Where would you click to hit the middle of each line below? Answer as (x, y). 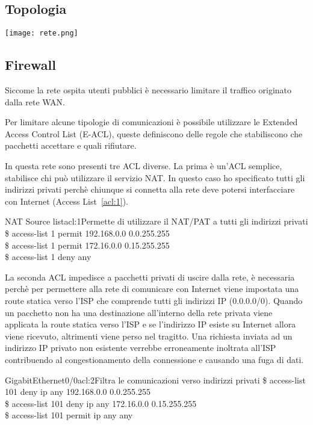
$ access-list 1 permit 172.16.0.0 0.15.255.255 (87, 245)
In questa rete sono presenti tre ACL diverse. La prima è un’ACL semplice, (144, 166)
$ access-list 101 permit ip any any (69, 415)
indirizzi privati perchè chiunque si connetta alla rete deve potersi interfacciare (150, 189)
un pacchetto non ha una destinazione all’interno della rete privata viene (139, 312)
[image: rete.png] (42, 33)
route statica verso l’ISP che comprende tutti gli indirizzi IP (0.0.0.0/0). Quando (154, 300)
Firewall (30, 65)
